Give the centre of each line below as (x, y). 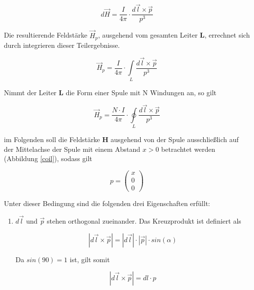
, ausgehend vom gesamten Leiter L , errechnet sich (174, 35)
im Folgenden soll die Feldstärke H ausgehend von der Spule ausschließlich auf (121, 139)
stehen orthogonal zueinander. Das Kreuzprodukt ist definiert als (144, 220)
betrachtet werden (188, 149)
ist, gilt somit (90, 259)
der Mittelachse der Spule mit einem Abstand (72, 149)
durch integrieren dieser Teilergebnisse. (62, 45)
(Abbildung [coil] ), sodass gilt (48, 158)
